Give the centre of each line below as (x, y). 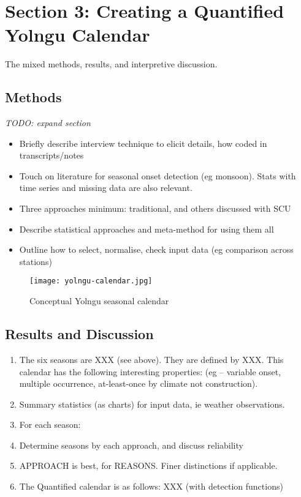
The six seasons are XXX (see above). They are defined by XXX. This (151, 359)
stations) (36, 261)
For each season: (50, 424)
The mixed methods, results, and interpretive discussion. (111, 64)
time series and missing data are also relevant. (106, 188)
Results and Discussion (79, 334)
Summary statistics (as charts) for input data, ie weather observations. (152, 404)
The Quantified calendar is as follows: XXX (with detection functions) (151, 486)
